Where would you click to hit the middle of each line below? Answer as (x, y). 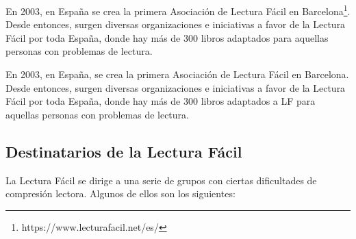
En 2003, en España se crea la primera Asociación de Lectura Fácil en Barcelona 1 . (178, 10)
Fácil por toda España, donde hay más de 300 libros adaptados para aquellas (167, 37)
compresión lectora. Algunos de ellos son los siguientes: (120, 193)
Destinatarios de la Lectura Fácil (124, 151)
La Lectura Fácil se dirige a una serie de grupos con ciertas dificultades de (161, 180)
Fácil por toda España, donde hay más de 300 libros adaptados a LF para (161, 101)
